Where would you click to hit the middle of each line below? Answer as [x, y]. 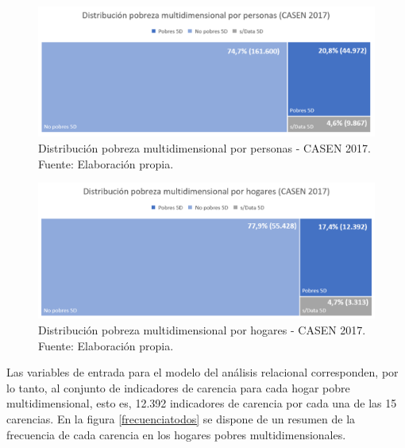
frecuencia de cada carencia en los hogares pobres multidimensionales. [176, 434]
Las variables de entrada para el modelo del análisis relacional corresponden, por [202, 372]
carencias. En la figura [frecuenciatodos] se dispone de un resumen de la [181, 418]
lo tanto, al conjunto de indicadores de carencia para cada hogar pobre [178, 387]
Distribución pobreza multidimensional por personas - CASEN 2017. [204, 147]
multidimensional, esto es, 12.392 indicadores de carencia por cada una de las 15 [202, 403]
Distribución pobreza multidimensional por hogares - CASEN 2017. [202, 329]
